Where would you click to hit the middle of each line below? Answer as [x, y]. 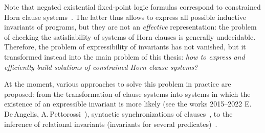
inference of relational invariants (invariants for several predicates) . [111, 124]
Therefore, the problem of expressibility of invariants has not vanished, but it [125, 47]
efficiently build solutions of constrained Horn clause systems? [101, 66]
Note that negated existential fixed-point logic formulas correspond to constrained [132, 7]
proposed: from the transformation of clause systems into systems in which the [127, 94]
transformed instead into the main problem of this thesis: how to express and [125, 56]
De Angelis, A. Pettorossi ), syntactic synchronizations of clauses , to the [118, 113]
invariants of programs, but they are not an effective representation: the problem [130, 27]
